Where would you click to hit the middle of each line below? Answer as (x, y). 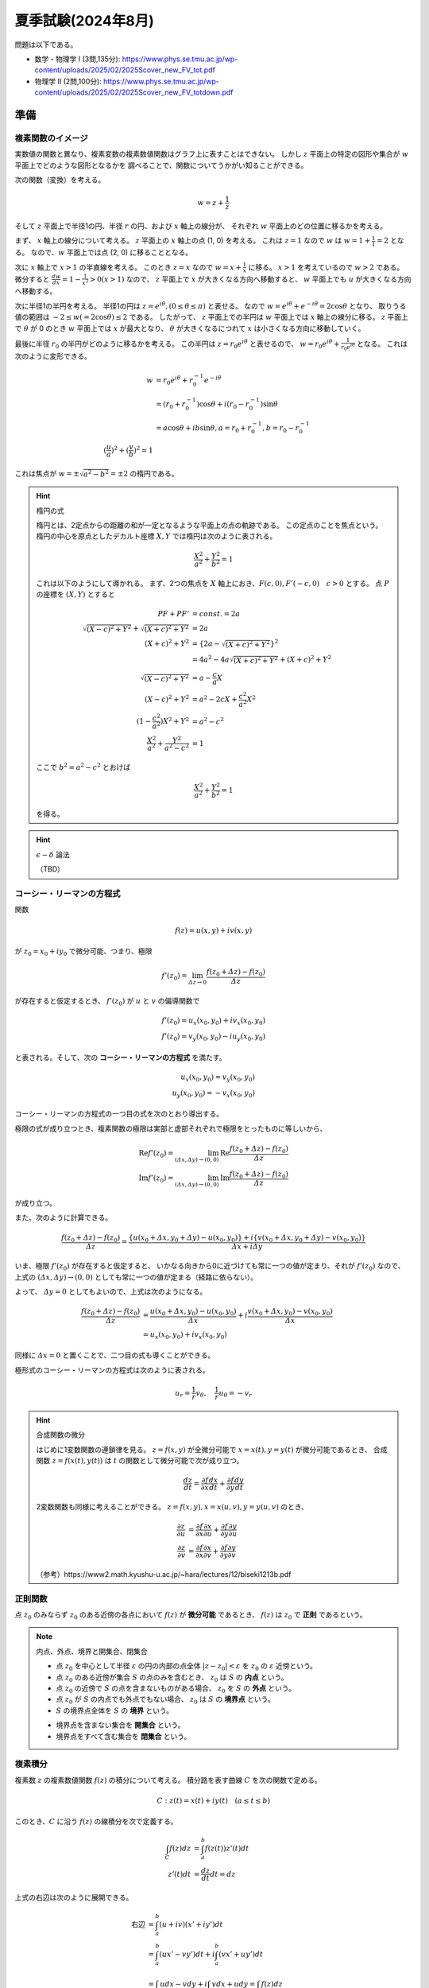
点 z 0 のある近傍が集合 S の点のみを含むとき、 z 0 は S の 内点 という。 (172, 1678)
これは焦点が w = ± (47, 474)
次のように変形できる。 (53, 356)
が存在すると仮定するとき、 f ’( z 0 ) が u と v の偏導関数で (107, 1002)
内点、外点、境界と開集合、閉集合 (92, 1651)
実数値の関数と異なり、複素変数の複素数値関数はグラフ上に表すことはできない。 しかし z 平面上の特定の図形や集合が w (212, 154)
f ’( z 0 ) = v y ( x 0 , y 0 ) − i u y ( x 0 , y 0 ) (214, 1037)
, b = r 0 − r (281, 429)
